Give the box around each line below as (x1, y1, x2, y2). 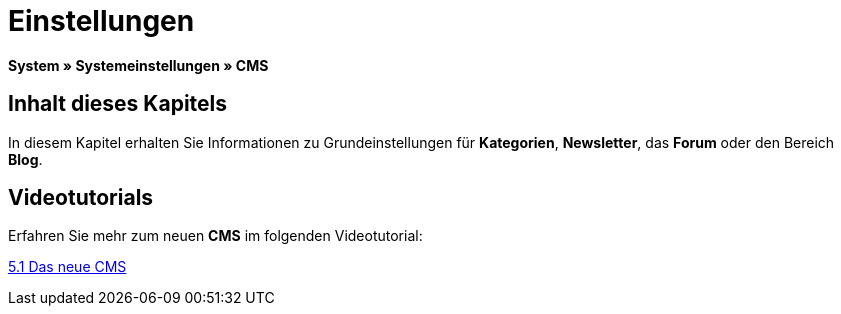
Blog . (8, 150, 43, 168)
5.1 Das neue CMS (8, 258, 127, 276)
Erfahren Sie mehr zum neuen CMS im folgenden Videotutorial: (8, 227, 423, 245)
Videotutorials (8, 185, 154, 211)
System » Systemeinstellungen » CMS (8, 56, 269, 74)
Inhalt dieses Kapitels (8, 91, 228, 117)
